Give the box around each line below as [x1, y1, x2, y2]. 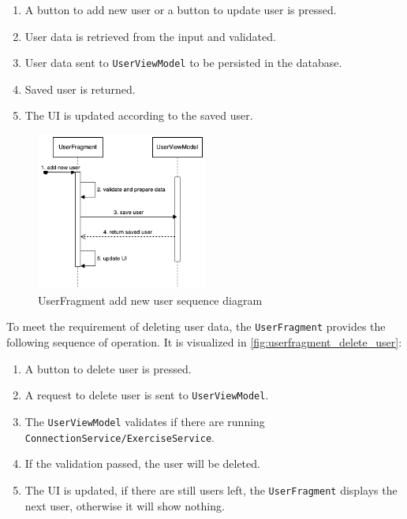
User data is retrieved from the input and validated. [24, 28, 276, 44]
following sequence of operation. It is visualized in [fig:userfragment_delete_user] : [6, 334, 402, 350]
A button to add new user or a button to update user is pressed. [24, 2, 337, 17]
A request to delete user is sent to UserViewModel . [24, 387, 269, 403]
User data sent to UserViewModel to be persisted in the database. [24, 54, 342, 71]
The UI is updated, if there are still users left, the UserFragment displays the [24, 481, 398, 498]
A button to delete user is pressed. [24, 360, 192, 376]
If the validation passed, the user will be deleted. [24, 455, 260, 472]
